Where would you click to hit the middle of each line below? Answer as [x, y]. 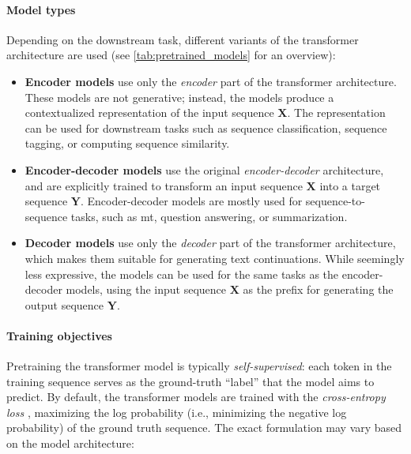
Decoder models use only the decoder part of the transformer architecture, [210, 243]
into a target [350, 185]
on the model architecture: [70, 443]
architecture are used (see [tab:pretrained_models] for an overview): [171, 55]
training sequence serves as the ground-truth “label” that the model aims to [190, 381]
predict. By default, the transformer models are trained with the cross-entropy [196, 397]
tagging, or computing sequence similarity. [127, 143]
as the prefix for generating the [318, 289]
